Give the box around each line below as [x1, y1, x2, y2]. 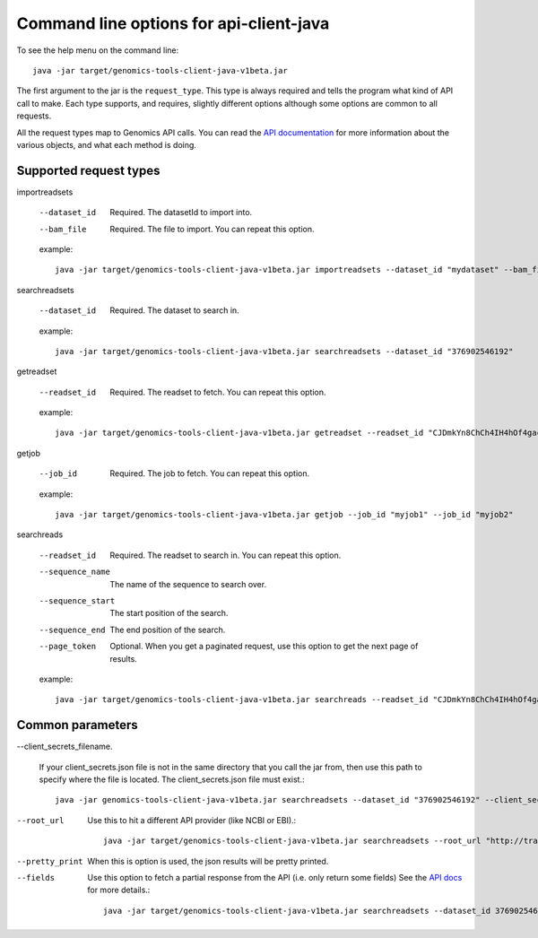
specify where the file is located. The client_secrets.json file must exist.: [39, 774, 305, 785]
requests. [16, 110, 52, 121]
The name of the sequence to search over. [109, 578, 267, 589]
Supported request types [16, 162, 161, 178]
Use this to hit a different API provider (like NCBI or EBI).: [87, 814, 297, 825]
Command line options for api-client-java [16, 13, 330, 33]
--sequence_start [39, 596, 116, 605]
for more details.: [87, 884, 151, 896]
